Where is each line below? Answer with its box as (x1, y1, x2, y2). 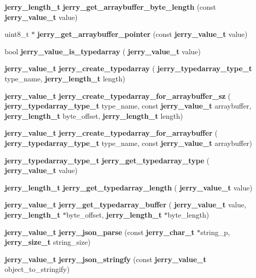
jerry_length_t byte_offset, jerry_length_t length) (5, 110, 183, 121)
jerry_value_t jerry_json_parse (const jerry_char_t (5, 226, 195, 237)
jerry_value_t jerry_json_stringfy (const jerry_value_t (5, 253, 206, 264)
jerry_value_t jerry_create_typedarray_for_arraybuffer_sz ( (5, 90, 231, 101)
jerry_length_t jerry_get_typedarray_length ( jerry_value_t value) (5, 182, 252, 193)
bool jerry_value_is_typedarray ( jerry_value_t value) (5, 46, 201, 56)
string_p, (200, 226, 230, 237)
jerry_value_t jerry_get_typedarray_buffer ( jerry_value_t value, (5, 199, 246, 210)
